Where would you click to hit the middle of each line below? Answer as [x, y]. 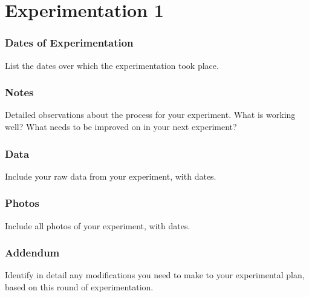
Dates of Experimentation [69, 43]
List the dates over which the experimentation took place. [112, 65]
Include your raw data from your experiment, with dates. [111, 176]
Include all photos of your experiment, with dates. [98, 225]
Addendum [32, 253]
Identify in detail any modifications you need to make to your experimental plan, [155, 275]
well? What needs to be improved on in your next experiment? [121, 126]
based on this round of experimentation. [79, 287]
